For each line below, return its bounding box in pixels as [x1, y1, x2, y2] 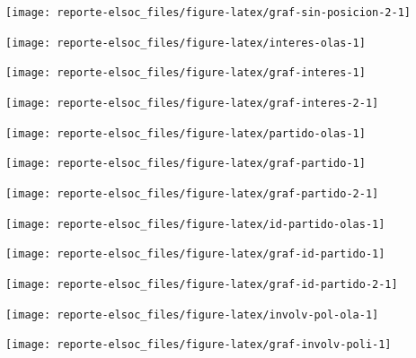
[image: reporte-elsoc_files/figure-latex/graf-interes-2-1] [5, 96, 379, 109]
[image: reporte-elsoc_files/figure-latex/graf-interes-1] [5, 66, 366, 80]
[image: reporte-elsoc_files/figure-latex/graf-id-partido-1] [5, 248, 385, 261]
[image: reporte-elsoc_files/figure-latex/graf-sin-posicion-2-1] [5, 6, 412, 19]
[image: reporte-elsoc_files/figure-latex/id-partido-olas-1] [5, 217, 385, 231]
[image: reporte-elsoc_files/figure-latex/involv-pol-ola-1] [5, 308, 379, 321]
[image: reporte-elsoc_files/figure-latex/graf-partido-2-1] [5, 187, 379, 200]
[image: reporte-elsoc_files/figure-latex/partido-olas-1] [5, 127, 366, 140]
